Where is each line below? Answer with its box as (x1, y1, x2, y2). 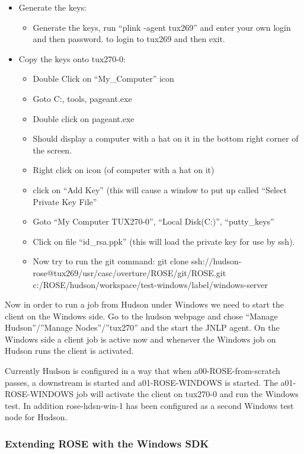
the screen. (33, 143, 72, 156)
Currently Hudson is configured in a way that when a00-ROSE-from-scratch (5, 365, 280, 377)
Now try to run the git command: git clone (33, 255, 189, 267)
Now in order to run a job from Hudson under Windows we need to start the (5, 298, 284, 311)
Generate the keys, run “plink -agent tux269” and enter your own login (33, 21, 291, 33)
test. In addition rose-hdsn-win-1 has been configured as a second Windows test (5, 399, 294, 411)
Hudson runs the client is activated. (5, 344, 134, 357)
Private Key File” (33, 195, 97, 207)
